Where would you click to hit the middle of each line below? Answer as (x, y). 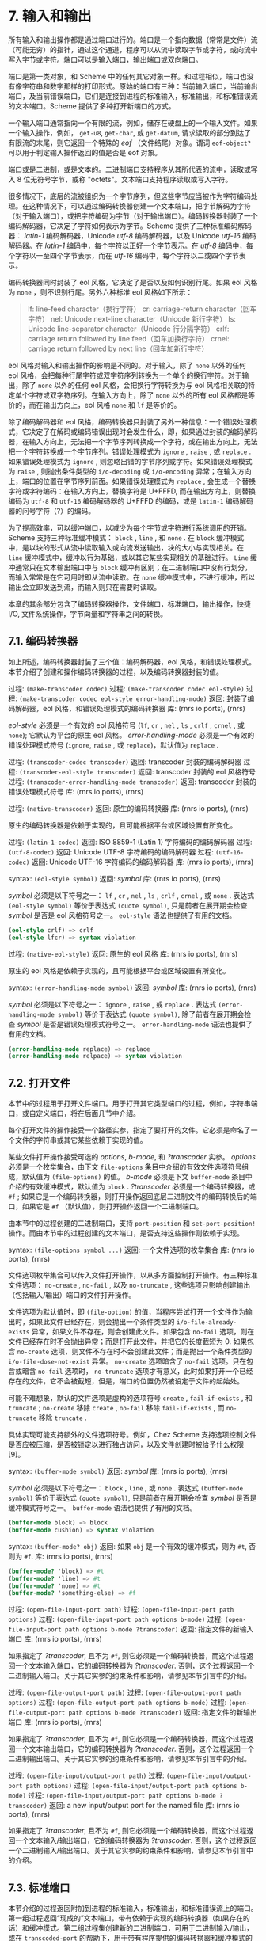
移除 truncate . (63, 1418)
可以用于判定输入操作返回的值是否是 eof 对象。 (85, 152)
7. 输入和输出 (50, 16)
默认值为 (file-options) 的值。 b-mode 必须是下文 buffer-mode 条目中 (137, 1177)
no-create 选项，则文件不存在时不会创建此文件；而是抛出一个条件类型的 (135, 1352)
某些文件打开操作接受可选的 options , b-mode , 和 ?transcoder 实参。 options (132, 1157)
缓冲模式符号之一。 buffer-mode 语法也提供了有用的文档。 (103, 1508)
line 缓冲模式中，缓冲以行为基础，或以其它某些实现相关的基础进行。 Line (129, 557)
